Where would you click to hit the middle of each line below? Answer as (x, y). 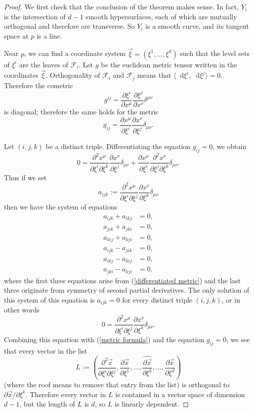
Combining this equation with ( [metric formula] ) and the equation (104, 339)
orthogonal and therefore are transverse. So (69, 26)
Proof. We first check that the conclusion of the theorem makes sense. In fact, (122, 6)
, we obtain (230, 146)
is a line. (49, 35)
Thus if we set (25, 177)
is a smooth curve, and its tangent (197, 26)
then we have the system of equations (61, 207)
